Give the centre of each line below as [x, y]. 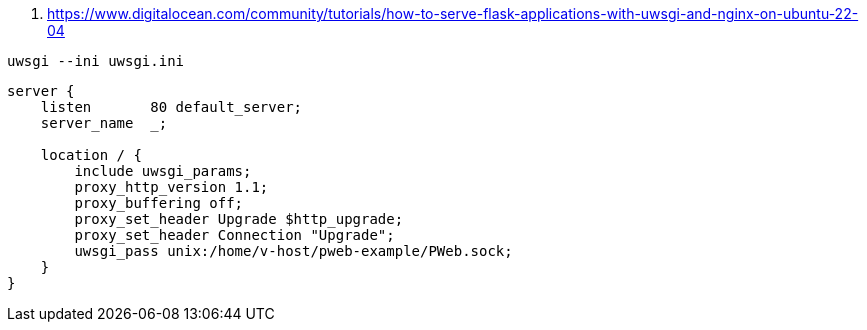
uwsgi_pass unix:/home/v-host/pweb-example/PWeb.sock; [293, 251]
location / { [91, 155]
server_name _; [104, 123]
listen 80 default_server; [171, 107]
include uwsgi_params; [163, 171]
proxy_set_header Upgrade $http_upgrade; [239, 219]
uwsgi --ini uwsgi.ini [96, 61]
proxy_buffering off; [159, 203]
